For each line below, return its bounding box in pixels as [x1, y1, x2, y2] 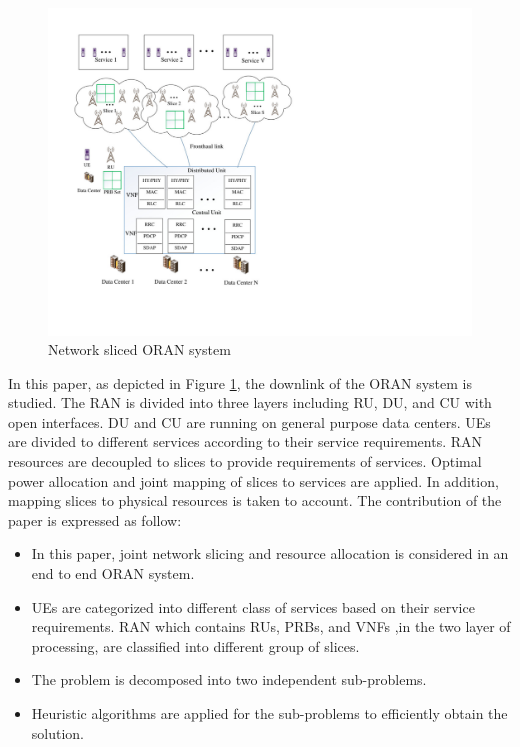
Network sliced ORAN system [48, 339, 231, 360]
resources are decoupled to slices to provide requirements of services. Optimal [8, 451, 482, 472]
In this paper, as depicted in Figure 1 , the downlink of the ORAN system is [8, 372, 473, 393]
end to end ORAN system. [31, 563, 195, 584]
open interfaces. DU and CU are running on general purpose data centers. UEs [8, 411, 491, 432]
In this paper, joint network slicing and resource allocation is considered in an [31, 543, 509, 564]
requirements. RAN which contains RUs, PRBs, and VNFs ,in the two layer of [31, 616, 511, 637]
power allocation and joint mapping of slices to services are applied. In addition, [8, 470, 499, 491]
